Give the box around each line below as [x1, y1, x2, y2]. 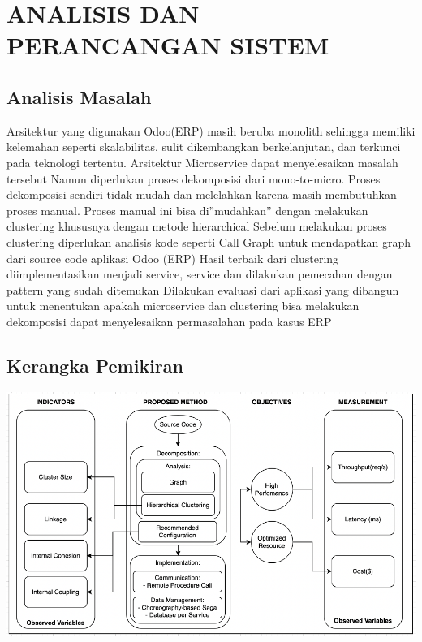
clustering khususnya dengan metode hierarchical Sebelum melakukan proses [6, 218, 387, 235]
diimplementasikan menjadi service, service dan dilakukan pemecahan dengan [6, 265, 393, 282]
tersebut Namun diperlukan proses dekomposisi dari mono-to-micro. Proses [6, 170, 381, 187]
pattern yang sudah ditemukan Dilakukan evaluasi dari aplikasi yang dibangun [6, 281, 399, 298]
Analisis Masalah [6, 84, 152, 109]
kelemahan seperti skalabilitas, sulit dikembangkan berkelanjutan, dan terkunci [6, 138, 401, 155]
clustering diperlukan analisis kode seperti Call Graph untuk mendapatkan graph [6, 233, 411, 250]
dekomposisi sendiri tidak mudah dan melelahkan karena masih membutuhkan [6, 186, 397, 203]
